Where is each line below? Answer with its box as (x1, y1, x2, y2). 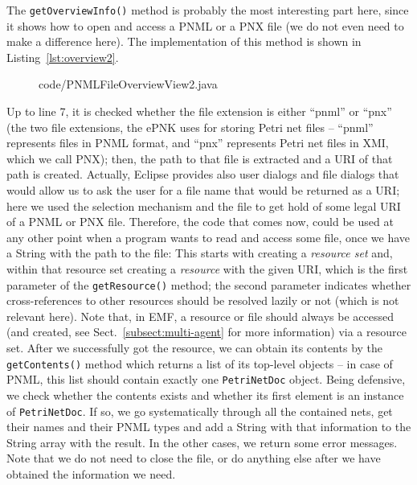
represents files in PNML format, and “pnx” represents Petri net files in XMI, (6, 134, 389, 151)
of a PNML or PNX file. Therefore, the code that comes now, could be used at (6, 213, 394, 230)
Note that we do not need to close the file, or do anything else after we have (6, 450, 381, 467)
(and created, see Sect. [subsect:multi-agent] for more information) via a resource (6, 323, 407, 340)
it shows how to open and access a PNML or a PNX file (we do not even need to (6, 17, 404, 34)
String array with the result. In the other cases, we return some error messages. (6, 434, 398, 450)
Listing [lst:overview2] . (6, 48, 119, 65)
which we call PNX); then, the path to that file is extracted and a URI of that (6, 150, 393, 166)
